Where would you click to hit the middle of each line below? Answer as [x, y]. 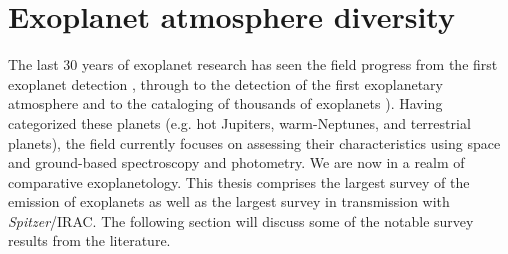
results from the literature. [89, 240]
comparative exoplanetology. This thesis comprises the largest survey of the [239, 181]
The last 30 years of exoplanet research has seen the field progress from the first [253, 64]
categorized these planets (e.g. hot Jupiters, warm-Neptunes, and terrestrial [239, 122]
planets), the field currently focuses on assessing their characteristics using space [254, 142]
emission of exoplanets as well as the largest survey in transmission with [229, 201]
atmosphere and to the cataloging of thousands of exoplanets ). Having [225, 103]
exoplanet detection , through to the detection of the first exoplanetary [226, 83]
